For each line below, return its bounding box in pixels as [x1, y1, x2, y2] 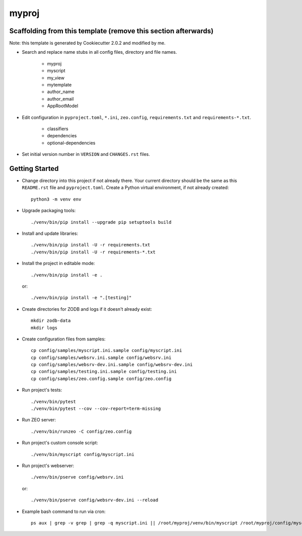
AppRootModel [47, 103, 79, 109]
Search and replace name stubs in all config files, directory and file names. [22, 49, 177, 55]
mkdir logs [31, 325, 58, 330]
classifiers [47, 126, 68, 132]
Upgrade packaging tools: [22, 208, 76, 214]
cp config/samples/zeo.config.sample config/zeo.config [31, 376, 172, 382]
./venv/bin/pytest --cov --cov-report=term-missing [31, 406, 161, 412]
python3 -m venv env [31, 196, 82, 202]
